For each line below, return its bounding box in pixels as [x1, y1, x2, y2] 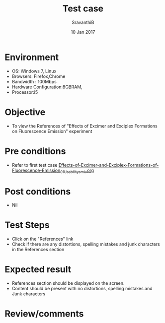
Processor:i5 [11, 89, 38, 95]
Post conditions [4, 186, 71, 197]
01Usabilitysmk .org [60, 167, 94, 174]
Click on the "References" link [11, 236, 74, 242]
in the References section [11, 247, 65, 253]
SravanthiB [72, 19, 94, 25]
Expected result [4, 264, 72, 275]
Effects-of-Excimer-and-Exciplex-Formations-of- [58, 162, 159, 168]
